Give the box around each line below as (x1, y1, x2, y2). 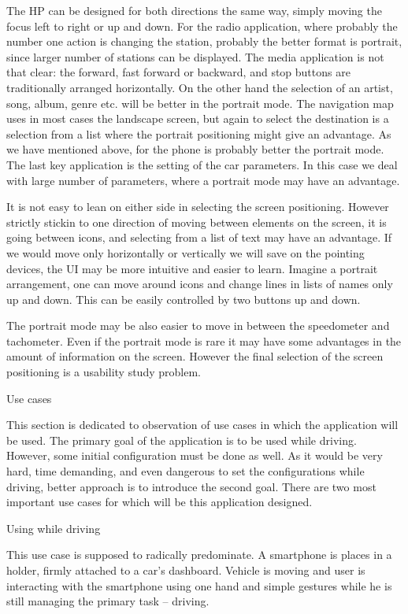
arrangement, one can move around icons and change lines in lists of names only (6, 276, 393, 292)
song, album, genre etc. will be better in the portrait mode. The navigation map (6, 94, 394, 111)
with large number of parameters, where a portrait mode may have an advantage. (6, 172, 400, 188)
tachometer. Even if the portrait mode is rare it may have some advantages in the (6, 332, 402, 349)
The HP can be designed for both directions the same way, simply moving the (6, 2, 382, 18)
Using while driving (6, 520, 101, 536)
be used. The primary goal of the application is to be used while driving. (6, 431, 357, 448)
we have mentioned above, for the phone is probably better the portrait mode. (6, 141, 384, 157)
